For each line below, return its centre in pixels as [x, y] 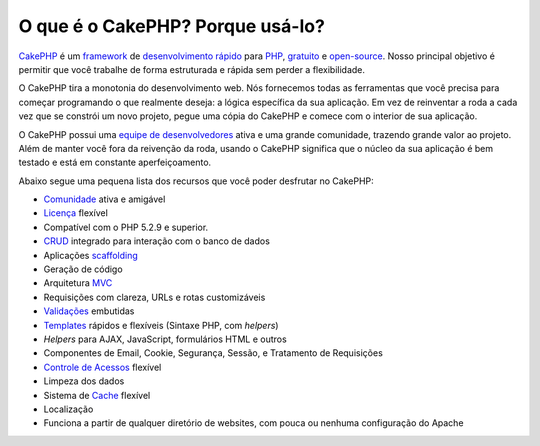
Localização [68, 409]
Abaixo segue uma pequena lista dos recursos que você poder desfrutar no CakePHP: [196, 181]
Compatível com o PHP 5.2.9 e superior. [126, 227]
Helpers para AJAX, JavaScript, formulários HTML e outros [165, 339]
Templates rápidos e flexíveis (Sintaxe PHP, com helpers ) [161, 325]
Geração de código [83, 269]
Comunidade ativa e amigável [104, 199]
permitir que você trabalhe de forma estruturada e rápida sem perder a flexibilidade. [191, 69]
